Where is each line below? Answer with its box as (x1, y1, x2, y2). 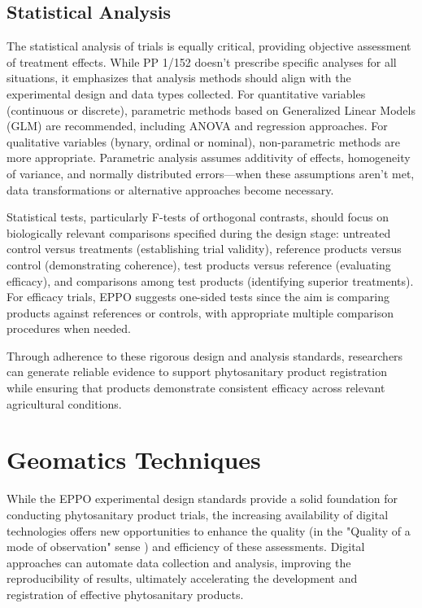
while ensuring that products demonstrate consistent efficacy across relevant (7, 379, 385, 396)
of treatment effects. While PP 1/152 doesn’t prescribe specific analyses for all (7, 53, 397, 70)
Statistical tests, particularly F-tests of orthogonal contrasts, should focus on (7, 208, 389, 225)
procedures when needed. (7, 320, 131, 337)
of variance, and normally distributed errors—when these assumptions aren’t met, (7, 164, 415, 182)
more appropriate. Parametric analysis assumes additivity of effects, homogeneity (7, 149, 411, 166)
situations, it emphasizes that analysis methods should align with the (7, 69, 351, 86)
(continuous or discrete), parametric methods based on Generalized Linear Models (7, 101, 415, 118)
